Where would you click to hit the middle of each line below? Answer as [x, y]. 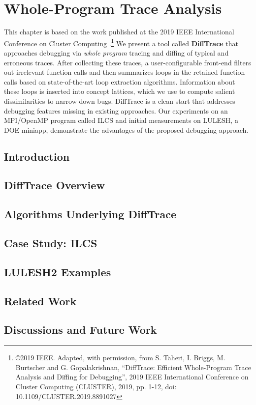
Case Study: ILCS [51, 243]
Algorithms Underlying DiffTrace [90, 214]
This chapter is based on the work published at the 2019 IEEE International [119, 32]
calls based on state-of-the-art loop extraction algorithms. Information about [120, 81]
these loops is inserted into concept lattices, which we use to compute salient [120, 91]
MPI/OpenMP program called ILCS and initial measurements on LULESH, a [121, 120]
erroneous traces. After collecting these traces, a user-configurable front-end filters [128, 62]
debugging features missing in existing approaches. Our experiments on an [116, 110]
